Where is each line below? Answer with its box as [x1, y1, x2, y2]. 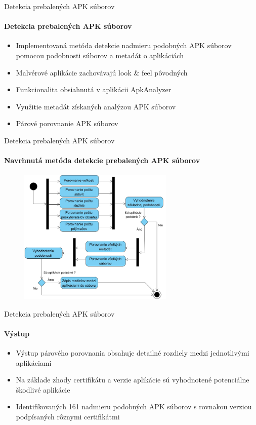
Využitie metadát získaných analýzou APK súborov [16, 101, 176, 111]
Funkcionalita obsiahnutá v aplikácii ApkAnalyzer [16, 84, 172, 95]
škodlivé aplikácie [16, 384, 70, 395]
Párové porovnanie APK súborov [16, 118, 118, 129]
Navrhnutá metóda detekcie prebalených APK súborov [4, 155, 200, 166]
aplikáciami [16, 357, 52, 368]
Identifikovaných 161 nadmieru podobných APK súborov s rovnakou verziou [16, 401, 252, 412]
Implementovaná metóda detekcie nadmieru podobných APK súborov [16, 40, 232, 51]
